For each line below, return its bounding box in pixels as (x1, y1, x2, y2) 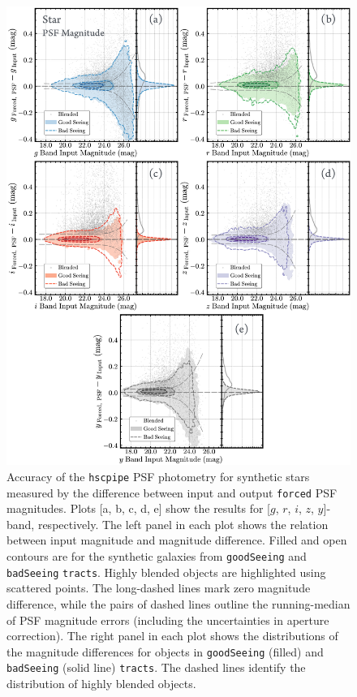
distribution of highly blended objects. (6, 675, 196, 692)
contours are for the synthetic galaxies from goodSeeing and (6, 548, 307, 565)
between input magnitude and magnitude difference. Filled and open (6, 531, 347, 549)
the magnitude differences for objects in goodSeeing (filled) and (6, 643, 324, 660)
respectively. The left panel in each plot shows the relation (37, 515, 329, 532)
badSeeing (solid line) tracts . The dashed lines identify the (6, 659, 306, 676)
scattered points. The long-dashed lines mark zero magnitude (6, 579, 311, 596)
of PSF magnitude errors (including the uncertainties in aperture (6, 611, 329, 628)
